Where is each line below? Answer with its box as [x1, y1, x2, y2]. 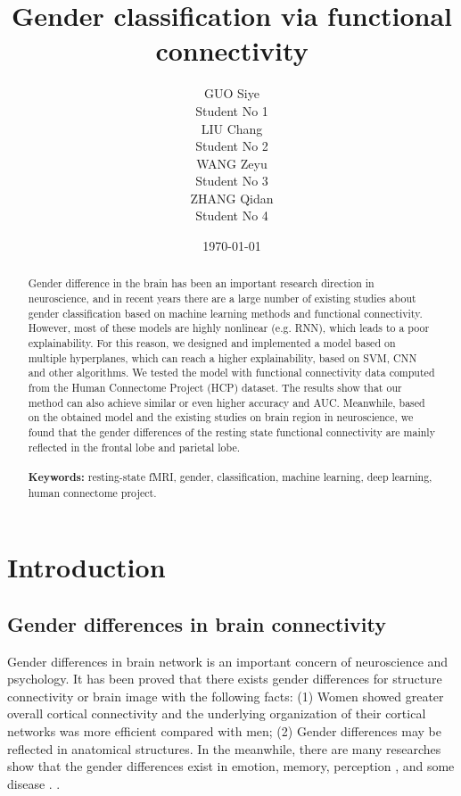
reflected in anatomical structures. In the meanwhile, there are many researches [7, 739, 441, 758]
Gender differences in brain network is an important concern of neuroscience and [7, 651, 449, 670]
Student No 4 [195, 206, 268, 225]
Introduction [7, 549, 166, 585]
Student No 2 [195, 137, 268, 155]
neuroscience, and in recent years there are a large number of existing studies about [28, 291, 416, 306]
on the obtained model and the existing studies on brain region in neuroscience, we [28, 410, 414, 425]
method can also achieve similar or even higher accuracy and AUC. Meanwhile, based [28, 394, 425, 410]
